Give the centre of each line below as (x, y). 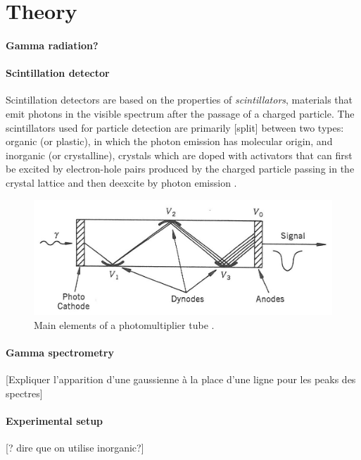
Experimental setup (55, 421)
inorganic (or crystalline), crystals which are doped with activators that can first (179, 155)
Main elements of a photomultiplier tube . (124, 324)
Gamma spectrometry (60, 353)
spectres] (24, 393)
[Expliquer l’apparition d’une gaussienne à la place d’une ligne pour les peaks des (181, 379)
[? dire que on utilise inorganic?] (75, 448)
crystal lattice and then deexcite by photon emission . (121, 182)
